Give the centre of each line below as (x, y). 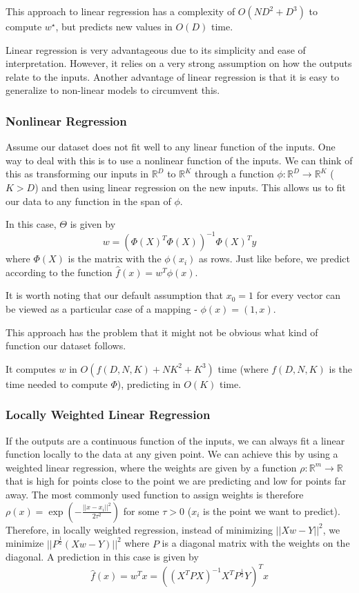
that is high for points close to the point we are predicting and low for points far (176, 481)
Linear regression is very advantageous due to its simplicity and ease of (156, 49)
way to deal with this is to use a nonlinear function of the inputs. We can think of (179, 160)
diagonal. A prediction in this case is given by (102, 557)
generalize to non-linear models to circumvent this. (113, 90)
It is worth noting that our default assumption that (114, 295)
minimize (25, 543)
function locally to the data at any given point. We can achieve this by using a (172, 454)
